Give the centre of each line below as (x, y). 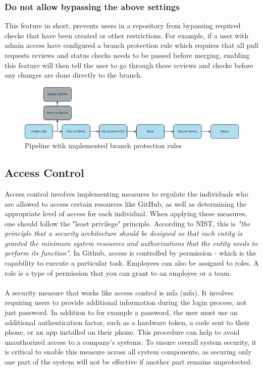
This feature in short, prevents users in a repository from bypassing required (123, 25)
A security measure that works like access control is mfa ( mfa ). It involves (119, 292)
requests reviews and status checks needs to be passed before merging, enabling (127, 55)
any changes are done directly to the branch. (73, 75)
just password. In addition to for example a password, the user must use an (121, 312)
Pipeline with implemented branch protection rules (103, 145)
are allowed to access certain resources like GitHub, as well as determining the (126, 203)
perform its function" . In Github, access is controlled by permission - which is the (130, 253)
